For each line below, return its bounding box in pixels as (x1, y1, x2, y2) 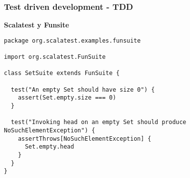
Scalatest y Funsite (4, 20, 69, 30)
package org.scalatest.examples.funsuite (4, 37, 141, 44)
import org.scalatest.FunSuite (4, 53, 106, 61)
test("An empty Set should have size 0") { (11, 86, 155, 93)
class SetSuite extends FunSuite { (4, 70, 120, 77)
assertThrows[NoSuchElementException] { (18, 135, 151, 142)
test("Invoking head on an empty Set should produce (11, 119, 187, 126)
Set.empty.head (24, 143, 74, 151)
